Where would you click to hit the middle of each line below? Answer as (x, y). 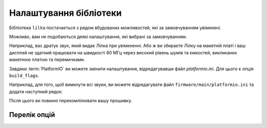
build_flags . (24, 75)
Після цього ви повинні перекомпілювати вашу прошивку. (71, 101)
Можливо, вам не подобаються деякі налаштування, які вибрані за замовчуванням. (98, 37)
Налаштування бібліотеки (66, 13)
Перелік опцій (32, 114)
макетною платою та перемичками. (47, 60)
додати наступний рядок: (36, 91)
